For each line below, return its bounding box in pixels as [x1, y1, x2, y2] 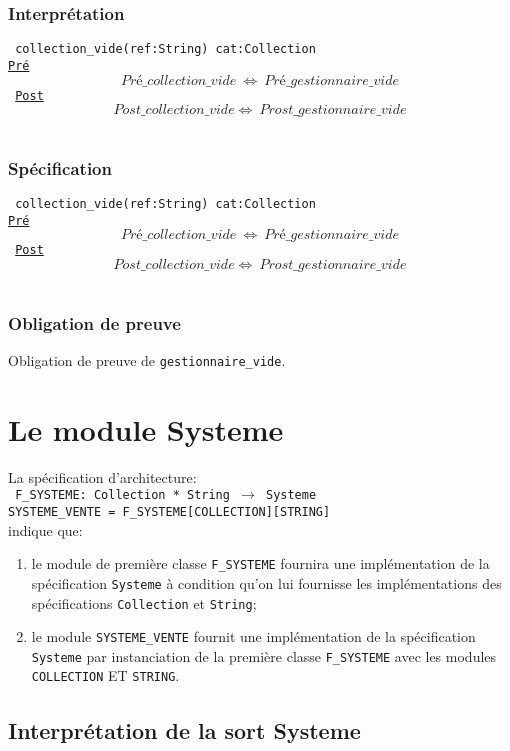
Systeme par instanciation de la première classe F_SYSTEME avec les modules [31, 645, 497, 666]
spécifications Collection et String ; [31, 592, 257, 613]
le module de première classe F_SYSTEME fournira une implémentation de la [31, 553, 490, 574]
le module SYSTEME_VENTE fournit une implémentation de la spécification [31, 626, 476, 647]
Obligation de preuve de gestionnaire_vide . [8, 349, 286, 370]
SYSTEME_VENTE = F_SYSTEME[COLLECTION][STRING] [8, 504, 331, 519]
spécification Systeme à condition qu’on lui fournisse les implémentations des [31, 572, 502, 593]
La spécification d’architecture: [8, 466, 197, 487]
